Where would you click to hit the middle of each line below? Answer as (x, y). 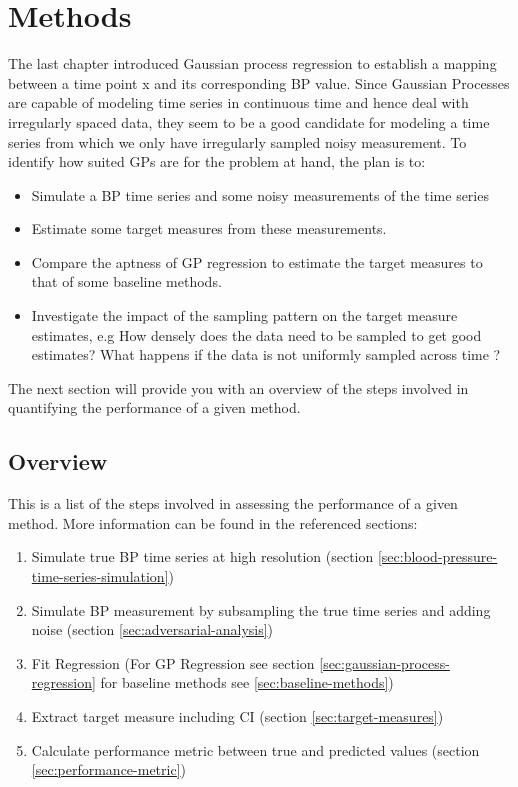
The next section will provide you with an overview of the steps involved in (238, 387)
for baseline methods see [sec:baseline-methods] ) (247, 682)
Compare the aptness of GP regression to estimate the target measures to (257, 261)
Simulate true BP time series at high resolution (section (202, 556)
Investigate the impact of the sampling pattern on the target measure (244, 315)
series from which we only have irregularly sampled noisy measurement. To (237, 141)
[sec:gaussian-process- (384, 662)
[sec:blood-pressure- (437, 556)
